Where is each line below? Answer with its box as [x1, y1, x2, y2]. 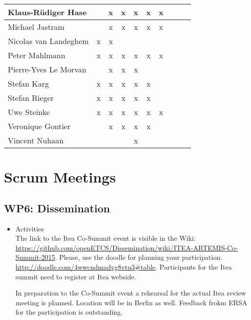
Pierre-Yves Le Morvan [8, 64, 86, 75]
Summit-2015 [15, 252, 55, 262]
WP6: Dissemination [4, 200, 110, 215]
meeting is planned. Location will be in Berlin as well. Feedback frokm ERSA [15, 297, 248, 307]
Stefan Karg [8, 78, 49, 89]
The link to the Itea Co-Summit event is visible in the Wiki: [15, 233, 196, 243]
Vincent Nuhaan [8, 135, 64, 146]
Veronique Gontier [8, 120, 71, 132]
